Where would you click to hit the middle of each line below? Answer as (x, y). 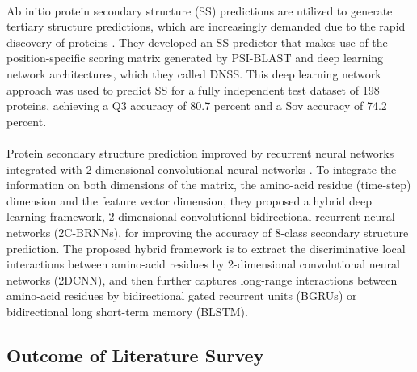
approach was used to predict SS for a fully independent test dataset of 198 (193, 89)
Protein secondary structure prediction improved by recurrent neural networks (200, 152)
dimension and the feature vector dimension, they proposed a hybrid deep (189, 200)
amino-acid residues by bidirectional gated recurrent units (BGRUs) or (182, 296)
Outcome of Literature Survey (135, 355)
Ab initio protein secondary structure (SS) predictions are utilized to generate (200, 10)
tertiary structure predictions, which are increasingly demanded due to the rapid (206, 26)
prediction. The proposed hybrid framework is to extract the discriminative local (206, 248)
